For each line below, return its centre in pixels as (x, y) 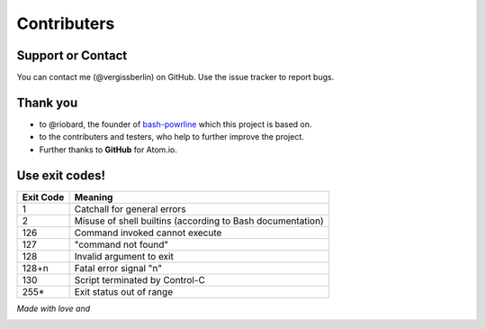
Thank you (47, 102)
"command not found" (121, 244)
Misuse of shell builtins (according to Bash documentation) (199, 221)
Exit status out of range (124, 291)
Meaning (94, 196)
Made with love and (54, 308)
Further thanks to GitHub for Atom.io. (108, 150)
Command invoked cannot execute (148, 233)
